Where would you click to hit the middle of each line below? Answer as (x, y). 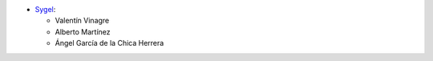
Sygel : (45, 9)
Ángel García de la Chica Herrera (109, 43)
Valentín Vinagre (82, 21)
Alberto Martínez (83, 31)
